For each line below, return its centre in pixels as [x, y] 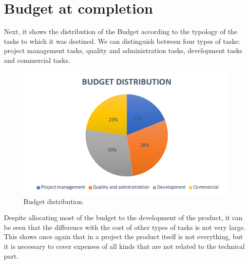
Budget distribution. [54, 201]
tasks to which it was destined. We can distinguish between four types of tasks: [122, 41]
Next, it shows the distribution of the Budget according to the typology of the [121, 31]
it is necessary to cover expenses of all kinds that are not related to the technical [124, 246]
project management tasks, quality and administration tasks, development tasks [123, 50]
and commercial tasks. [37, 60]
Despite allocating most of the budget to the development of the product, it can [123, 217]
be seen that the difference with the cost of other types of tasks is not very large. [125, 227]
